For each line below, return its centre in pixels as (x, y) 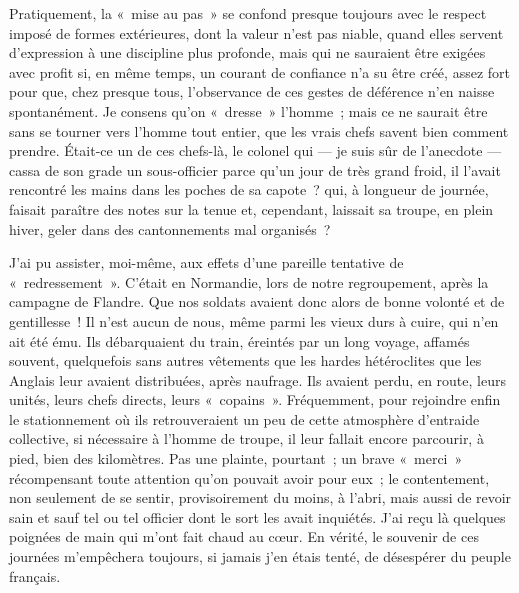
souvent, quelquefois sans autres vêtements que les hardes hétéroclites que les (245, 360)
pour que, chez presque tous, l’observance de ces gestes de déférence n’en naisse (252, 91)
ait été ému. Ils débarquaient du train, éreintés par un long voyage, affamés (239, 340)
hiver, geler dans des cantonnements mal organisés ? (170, 228)
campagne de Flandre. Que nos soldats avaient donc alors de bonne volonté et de (257, 301)
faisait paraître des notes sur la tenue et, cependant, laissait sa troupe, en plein (251, 208)
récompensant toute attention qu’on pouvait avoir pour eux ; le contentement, (249, 477)
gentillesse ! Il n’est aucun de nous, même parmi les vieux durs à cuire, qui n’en (254, 320)
